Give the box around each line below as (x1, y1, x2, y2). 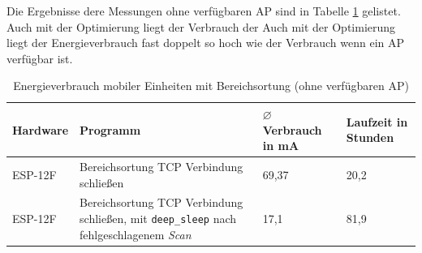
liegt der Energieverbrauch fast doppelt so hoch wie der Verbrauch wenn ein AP (6, 34, 405, 51)
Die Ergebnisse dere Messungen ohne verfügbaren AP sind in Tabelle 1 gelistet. (6, 2, 401, 19)
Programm (80, 121, 141, 138)
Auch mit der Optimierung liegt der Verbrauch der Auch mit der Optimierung (6, 18, 396, 35)
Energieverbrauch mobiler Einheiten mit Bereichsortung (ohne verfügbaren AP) (13, 77, 409, 94)
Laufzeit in (346, 113, 408, 130)
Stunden (346, 129, 394, 146)
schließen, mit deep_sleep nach (80, 210, 237, 227)
